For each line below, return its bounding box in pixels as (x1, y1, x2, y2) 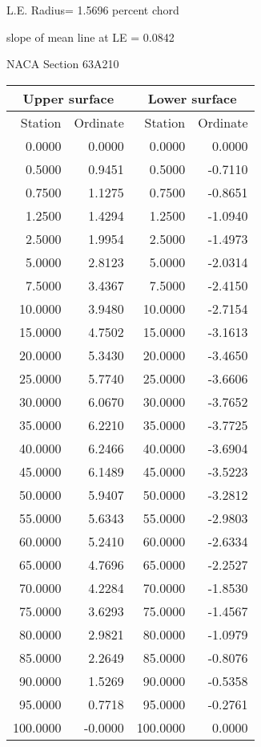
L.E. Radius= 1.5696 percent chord (6, 2, 179, 18)
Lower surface (147, 88, 237, 108)
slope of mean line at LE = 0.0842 (6, 28, 175, 45)
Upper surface (22, 88, 114, 108)
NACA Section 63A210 (6, 55, 119, 72)
